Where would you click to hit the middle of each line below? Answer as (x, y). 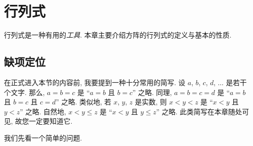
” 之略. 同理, (152, 92)
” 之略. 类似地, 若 (84, 102)
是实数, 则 (151, 102)
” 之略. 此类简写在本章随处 (199, 111)
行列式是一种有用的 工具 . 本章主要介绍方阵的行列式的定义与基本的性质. (118, 35)
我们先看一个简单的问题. (43, 137)
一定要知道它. (51, 121)
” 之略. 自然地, (43, 111)
